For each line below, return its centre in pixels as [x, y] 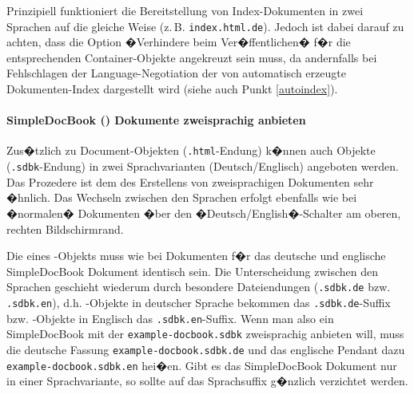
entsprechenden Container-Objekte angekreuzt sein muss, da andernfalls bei [192, 57]
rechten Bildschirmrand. [65, 229]
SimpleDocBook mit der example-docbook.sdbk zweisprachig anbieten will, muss [205, 334]
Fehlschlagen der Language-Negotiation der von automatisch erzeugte [176, 73]
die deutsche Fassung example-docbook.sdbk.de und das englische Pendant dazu [206, 349]
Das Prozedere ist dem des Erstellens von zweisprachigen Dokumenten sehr [190, 181]
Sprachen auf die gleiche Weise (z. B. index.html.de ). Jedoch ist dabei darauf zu [205, 26]
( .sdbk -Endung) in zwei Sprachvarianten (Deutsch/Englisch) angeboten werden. [203, 166]
